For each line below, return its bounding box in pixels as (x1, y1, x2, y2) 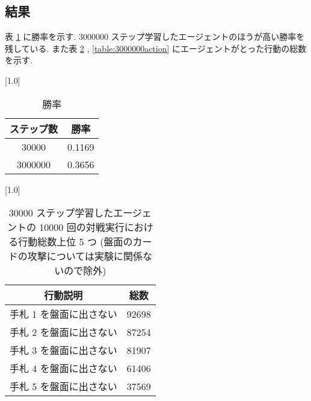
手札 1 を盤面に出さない (10, 307, 117, 321)
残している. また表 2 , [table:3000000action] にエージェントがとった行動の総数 (5, 42, 307, 54)
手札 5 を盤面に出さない (10, 379, 117, 394)
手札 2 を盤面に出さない (10, 325, 117, 339)
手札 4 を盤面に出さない (10, 361, 117, 376)
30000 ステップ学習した (8, 206, 114, 220)
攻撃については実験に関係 (27, 249, 143, 264)
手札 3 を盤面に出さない (10, 343, 117, 358)
